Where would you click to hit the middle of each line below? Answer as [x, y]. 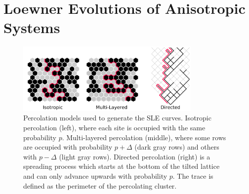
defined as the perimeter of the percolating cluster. [100, 185]
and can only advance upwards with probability [95, 175]
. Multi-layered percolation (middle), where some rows [144, 137]
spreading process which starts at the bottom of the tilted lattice [122, 166]
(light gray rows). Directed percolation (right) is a [135, 156]
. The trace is [193, 175]
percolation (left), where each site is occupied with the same [114, 127]
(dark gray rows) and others [177, 147]
